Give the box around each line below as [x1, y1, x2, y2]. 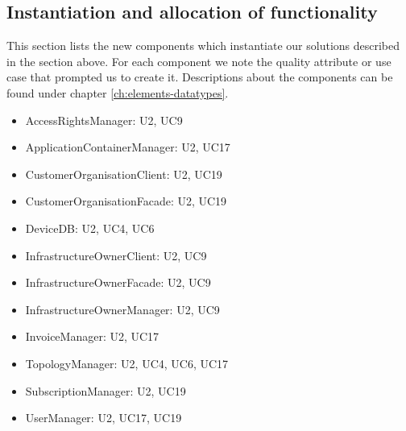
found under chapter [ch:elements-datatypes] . [6, 84, 229, 101]
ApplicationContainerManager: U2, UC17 [25, 139, 230, 155]
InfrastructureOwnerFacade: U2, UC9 [25, 274, 211, 291]
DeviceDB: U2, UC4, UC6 [25, 219, 155, 236]
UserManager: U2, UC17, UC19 [25, 409, 182, 426]
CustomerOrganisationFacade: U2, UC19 [25, 193, 227, 209]
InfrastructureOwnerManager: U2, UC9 [25, 300, 220, 317]
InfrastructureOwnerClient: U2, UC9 [25, 247, 207, 263]
